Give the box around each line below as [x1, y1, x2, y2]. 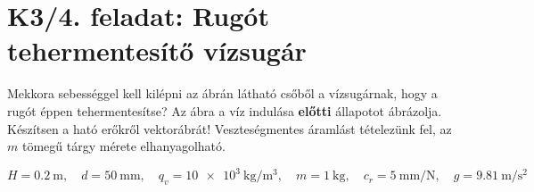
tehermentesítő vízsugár [7, 32, 307, 69]
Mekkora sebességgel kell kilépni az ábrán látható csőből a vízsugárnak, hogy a [7, 84, 438, 103]
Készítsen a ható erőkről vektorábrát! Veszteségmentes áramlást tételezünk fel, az [7, 119, 452, 138]
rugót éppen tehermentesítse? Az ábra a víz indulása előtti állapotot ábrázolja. [7, 101, 442, 120]
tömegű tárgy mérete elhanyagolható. [21, 137, 226, 155]
